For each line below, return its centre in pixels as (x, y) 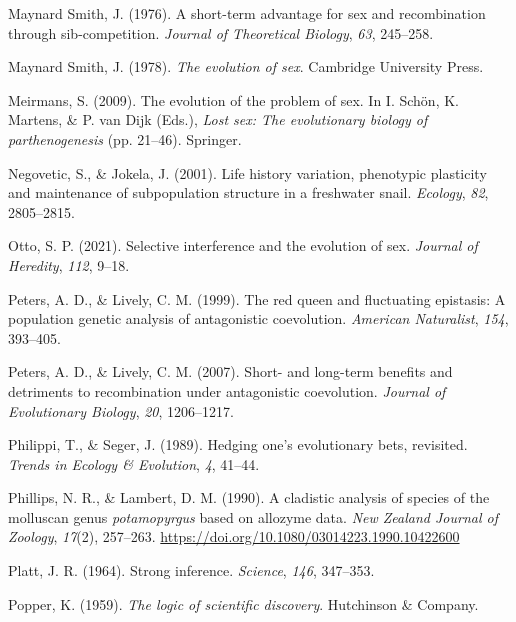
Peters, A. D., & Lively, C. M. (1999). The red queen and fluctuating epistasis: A (257, 298)
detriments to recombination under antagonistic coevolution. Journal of (227, 390)
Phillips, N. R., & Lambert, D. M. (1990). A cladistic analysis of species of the (249, 497)
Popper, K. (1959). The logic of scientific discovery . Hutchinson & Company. (243, 603)
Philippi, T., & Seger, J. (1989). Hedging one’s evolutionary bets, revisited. (238, 444)
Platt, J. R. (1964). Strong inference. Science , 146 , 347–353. (191, 570)
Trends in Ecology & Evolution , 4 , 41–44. (134, 463)
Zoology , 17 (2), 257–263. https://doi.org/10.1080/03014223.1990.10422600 (234, 536)
